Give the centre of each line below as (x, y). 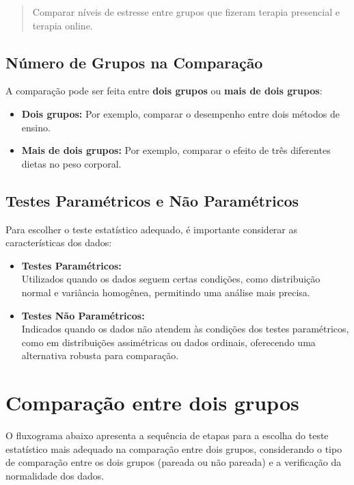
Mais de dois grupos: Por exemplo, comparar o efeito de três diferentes (176, 150)
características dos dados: (59, 243)
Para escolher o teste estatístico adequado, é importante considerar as (152, 229)
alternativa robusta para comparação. (100, 355)
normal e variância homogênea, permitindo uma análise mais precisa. (166, 292)
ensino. (36, 127)
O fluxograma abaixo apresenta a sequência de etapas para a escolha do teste (167, 435)
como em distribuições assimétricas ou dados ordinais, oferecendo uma (168, 342)
